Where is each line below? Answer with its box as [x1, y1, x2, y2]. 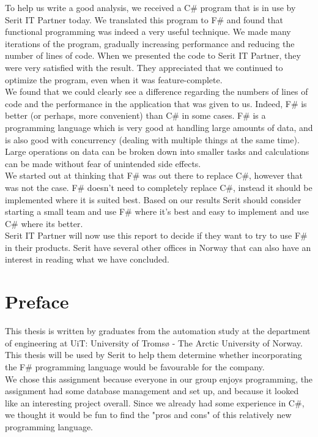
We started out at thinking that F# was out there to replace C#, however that [5, 169, 303, 182]
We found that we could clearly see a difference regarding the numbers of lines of [5, 85, 308, 98]
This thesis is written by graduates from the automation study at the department [5, 324, 311, 337]
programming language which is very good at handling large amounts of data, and [5, 121, 313, 133]
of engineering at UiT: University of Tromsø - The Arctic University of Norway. [5, 336, 303, 349]
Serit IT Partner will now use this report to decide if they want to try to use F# [5, 229, 308, 242]
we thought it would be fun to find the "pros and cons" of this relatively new [5, 408, 292, 421]
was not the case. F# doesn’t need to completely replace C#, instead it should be [5, 181, 312, 193]
